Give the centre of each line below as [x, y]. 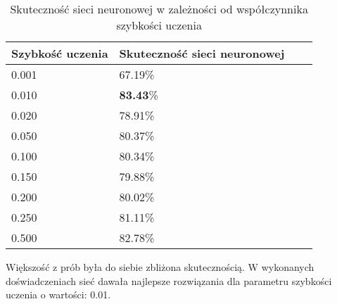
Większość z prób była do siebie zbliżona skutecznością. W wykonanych [160, 267]
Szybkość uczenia [60, 53]
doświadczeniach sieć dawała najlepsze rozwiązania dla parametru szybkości [169, 280]
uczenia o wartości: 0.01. [58, 294]
